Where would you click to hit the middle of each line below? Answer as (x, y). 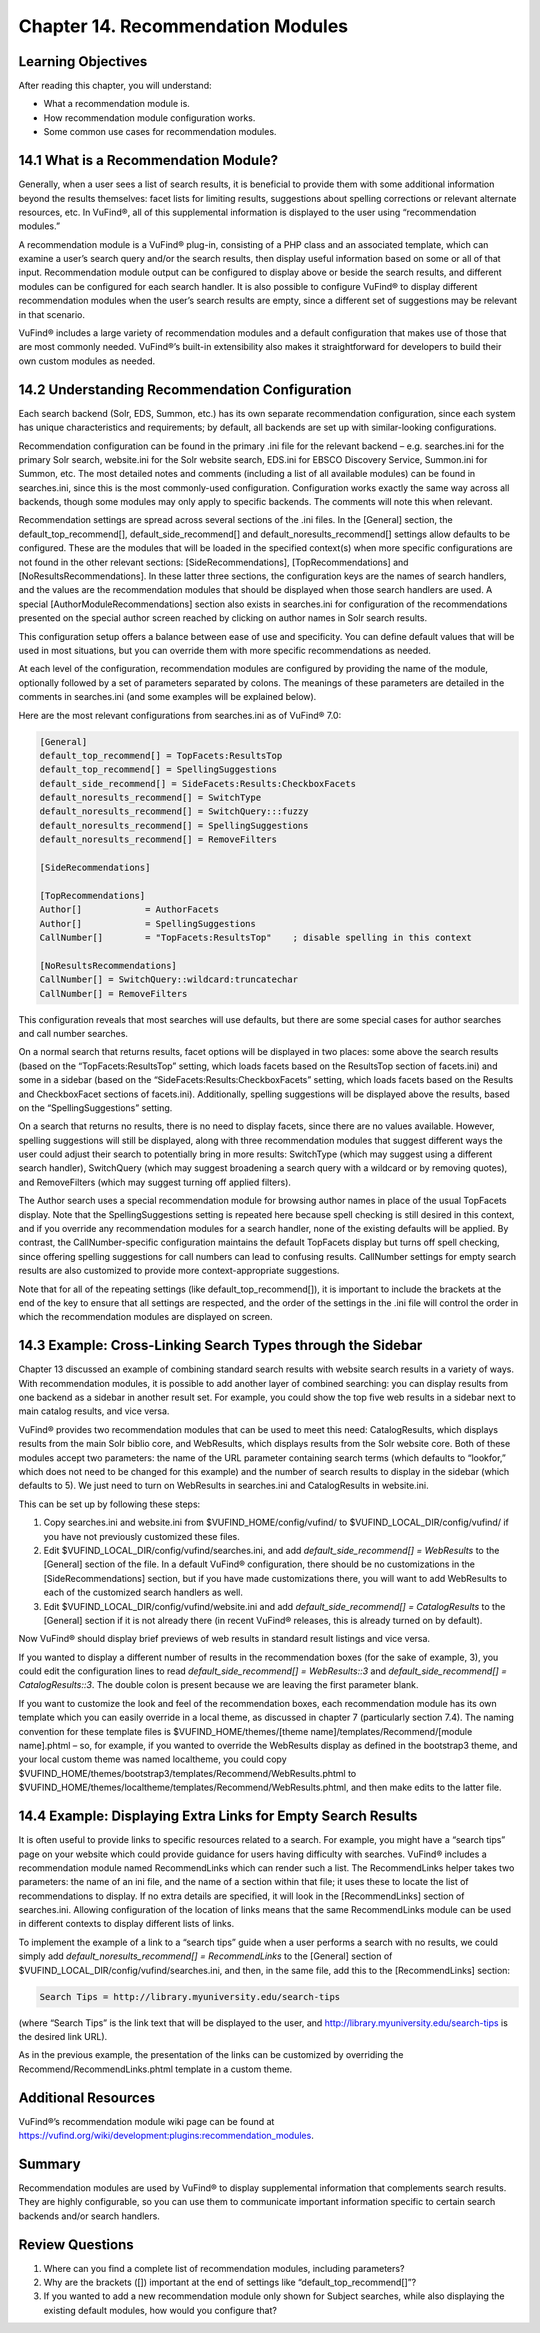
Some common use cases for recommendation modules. (160, 132)
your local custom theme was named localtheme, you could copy (152, 1759)
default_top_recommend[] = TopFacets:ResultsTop (161, 755)
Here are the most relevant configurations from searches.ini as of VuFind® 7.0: (180, 715)
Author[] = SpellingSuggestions (148, 923)
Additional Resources (86, 2097)
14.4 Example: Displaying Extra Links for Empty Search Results (218, 1816)
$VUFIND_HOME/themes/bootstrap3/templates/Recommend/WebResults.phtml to (187, 1773)
